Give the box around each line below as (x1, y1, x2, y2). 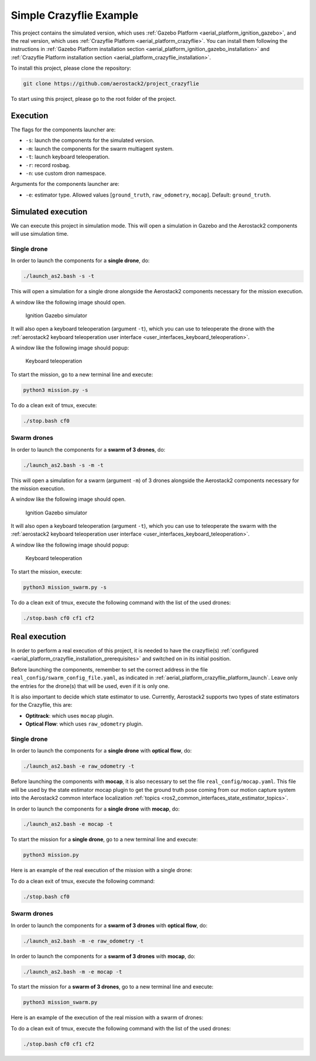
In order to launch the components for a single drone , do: (11, 257, 150, 264)
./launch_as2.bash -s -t (23, 273, 95, 280)
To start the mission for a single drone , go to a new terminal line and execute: (11, 836, 198, 843)
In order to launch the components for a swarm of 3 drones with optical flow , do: (11, 921, 208, 929)
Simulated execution (11, 206, 88, 216)
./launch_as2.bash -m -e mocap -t (23, 968, 122, 975)
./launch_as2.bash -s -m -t (23, 462, 104, 469)
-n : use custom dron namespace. (25, 170, 107, 177)
